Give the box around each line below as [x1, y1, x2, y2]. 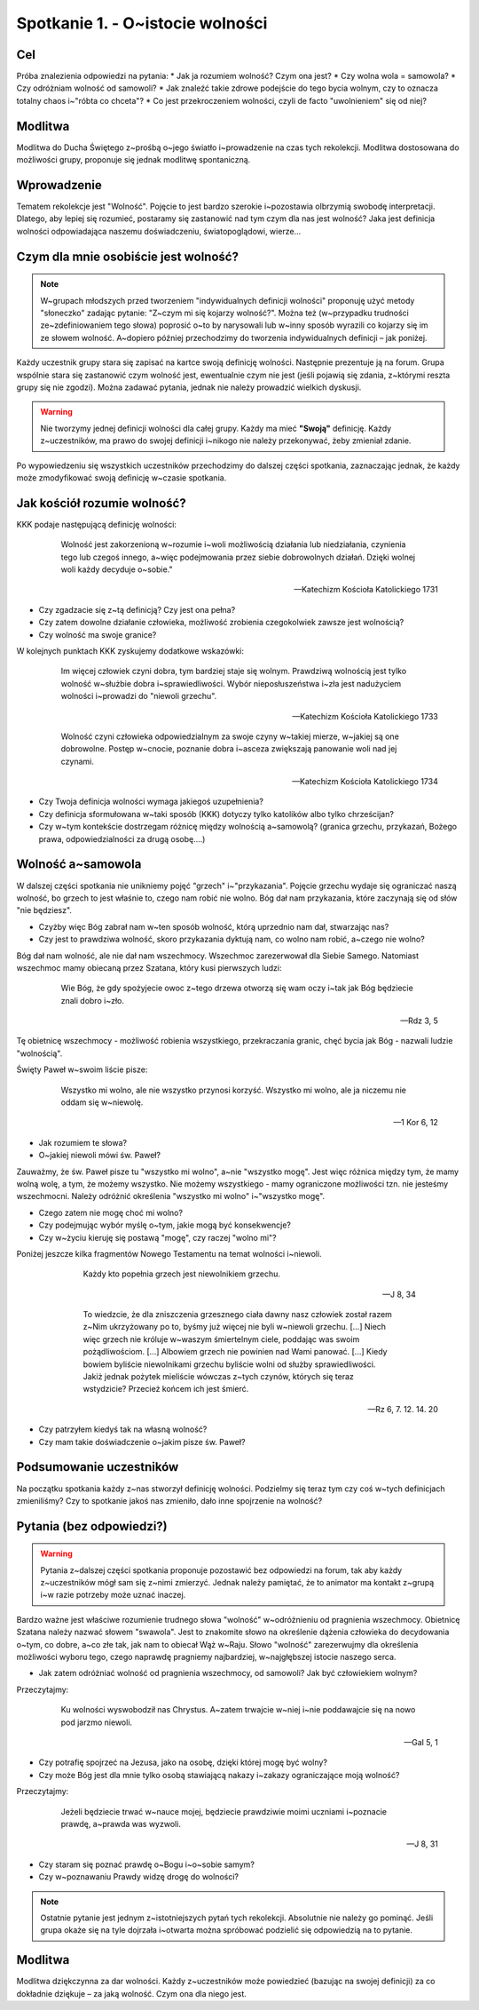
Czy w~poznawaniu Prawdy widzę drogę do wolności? [38, 1871, 239, 1882]
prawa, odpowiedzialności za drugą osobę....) [38, 833, 206, 844]
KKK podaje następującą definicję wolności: [16, 519, 177, 529]
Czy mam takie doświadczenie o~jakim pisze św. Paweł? [38, 1436, 246, 1447]
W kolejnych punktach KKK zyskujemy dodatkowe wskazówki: [16, 645, 244, 656]
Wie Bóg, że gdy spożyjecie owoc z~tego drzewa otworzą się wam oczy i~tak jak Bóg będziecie [60, 982, 414, 994]
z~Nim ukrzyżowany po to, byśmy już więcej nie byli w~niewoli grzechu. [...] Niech [82, 1322, 386, 1332]
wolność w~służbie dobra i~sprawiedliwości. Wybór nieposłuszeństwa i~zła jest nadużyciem [60, 678, 402, 688]
